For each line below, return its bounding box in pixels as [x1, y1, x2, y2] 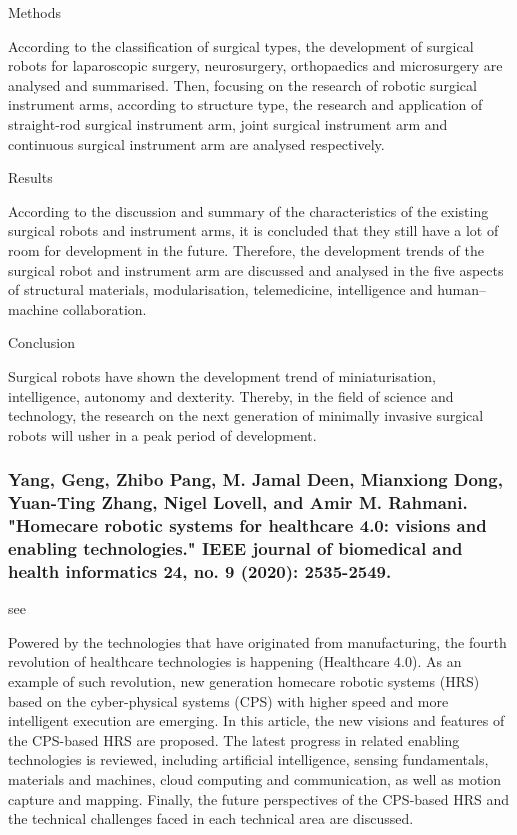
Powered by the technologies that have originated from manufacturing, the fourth [8, 631, 507, 652]
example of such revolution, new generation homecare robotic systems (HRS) [8, 670, 480, 691]
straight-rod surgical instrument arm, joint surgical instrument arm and [8, 113, 448, 134]
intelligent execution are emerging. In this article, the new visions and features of [8, 710, 505, 731]
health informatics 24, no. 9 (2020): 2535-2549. [8, 558, 392, 583]
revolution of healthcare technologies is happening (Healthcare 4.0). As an [8, 651, 462, 672]
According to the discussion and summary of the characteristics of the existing [8, 200, 489, 221]
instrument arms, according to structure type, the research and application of [8, 94, 483, 115]
